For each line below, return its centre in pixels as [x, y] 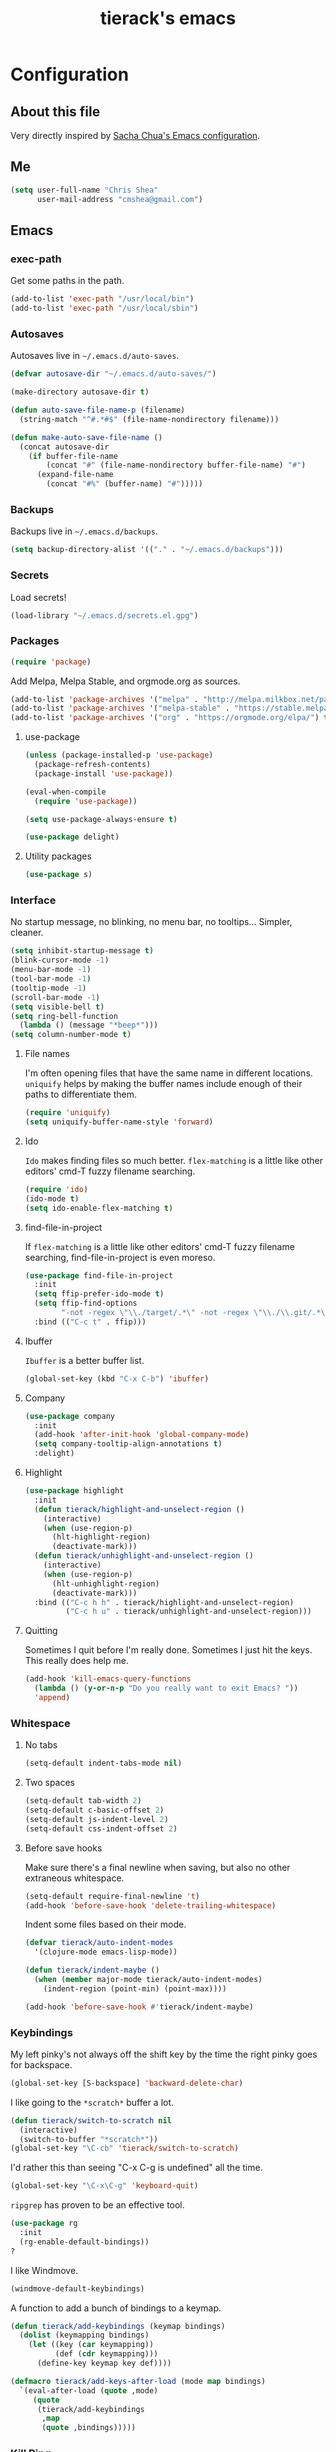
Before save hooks [63, 1848]
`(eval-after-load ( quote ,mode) [89, 2390]
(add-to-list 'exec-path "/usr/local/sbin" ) [104, 308]
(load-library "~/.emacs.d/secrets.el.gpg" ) [104, 615]
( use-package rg [44, 2223]
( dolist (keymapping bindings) [84, 2335]
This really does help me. [76, 1661]
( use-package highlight [74, 1491]
